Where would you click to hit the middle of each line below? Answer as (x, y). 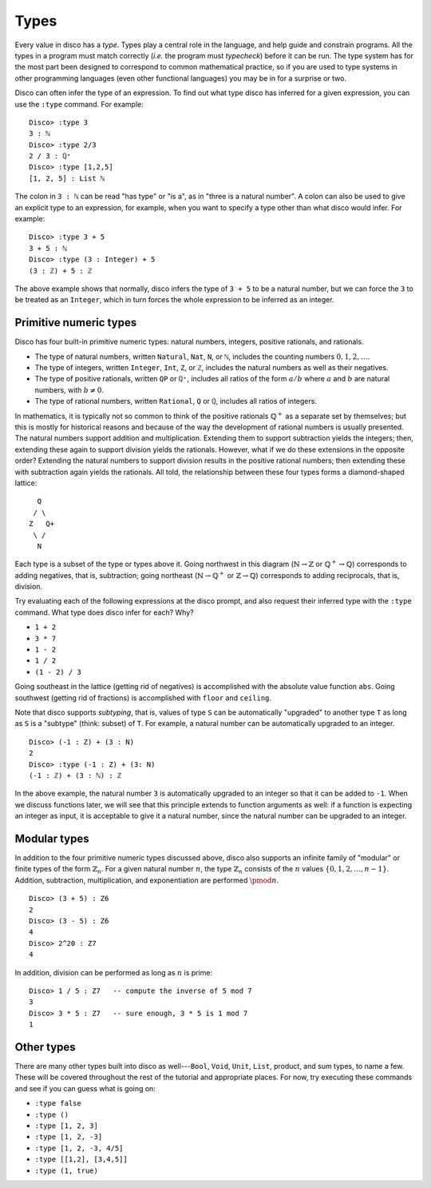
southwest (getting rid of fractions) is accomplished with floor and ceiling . (143, 698)
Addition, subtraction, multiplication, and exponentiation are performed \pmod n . (147, 880)
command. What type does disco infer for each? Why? (105, 612)
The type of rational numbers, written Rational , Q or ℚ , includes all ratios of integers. (176, 401)
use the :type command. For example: (79, 104)
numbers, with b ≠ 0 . (69, 390)
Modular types (52, 838)
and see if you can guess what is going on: (85, 1088)
